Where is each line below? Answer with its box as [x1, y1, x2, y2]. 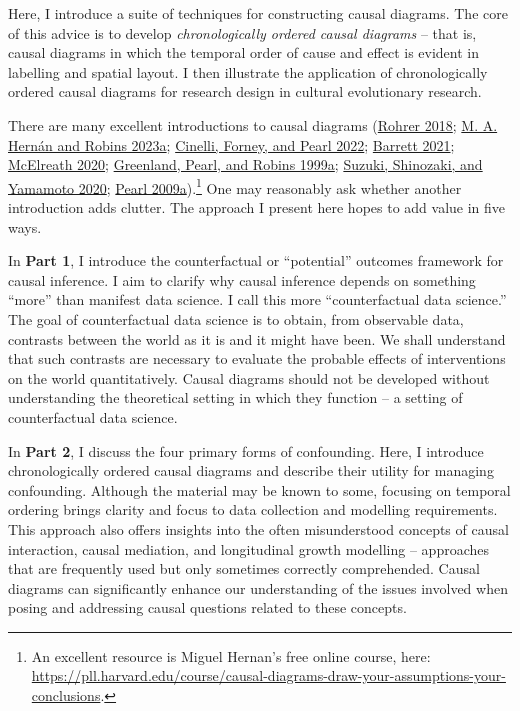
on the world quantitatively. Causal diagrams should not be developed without [8, 367, 490, 388]
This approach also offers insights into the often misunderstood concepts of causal [8, 518, 509, 539]
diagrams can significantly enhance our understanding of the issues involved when [8, 577, 508, 598]
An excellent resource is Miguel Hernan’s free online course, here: [31, 645, 431, 666]
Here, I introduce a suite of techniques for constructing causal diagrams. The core [8, 3, 508, 23]
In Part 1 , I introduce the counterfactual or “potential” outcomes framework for [8, 250, 504, 271]
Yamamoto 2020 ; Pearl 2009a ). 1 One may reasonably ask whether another [8, 174, 462, 198]
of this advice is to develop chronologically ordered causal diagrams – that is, [8, 22, 477, 43]
